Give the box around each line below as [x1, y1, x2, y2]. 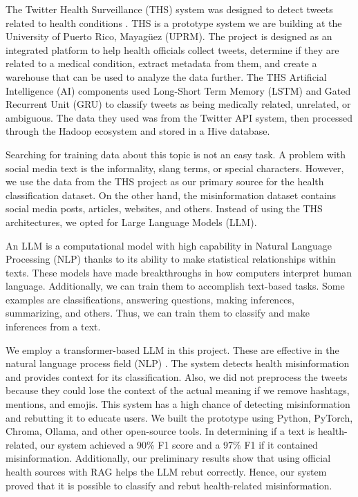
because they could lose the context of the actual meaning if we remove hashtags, [6, 383, 350, 397]
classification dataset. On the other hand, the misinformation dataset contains [6, 187, 337, 202]
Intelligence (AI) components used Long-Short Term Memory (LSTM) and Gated [6, 83, 351, 97]
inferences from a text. [6, 319, 101, 334]
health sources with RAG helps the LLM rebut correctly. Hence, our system [6, 465, 327, 478]
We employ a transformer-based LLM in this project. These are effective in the [6, 342, 339, 357]
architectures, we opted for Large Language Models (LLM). [6, 214, 257, 229]
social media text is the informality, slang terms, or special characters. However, [6, 160, 344, 175]
